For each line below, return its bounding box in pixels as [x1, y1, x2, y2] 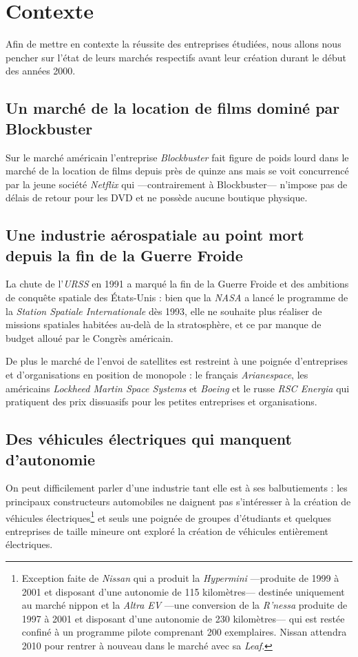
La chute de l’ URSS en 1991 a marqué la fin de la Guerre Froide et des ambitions [6, 276, 349, 291]
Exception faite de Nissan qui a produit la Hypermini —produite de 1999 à [21, 571, 339, 585]
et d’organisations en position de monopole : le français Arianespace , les [6, 367, 308, 382]
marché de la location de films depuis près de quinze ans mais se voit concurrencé [6, 163, 349, 178]
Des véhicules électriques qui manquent [6, 428, 292, 449]
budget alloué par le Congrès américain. [6, 330, 173, 345]
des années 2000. [6, 63, 76, 78]
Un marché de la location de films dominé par [6, 97, 340, 119]
